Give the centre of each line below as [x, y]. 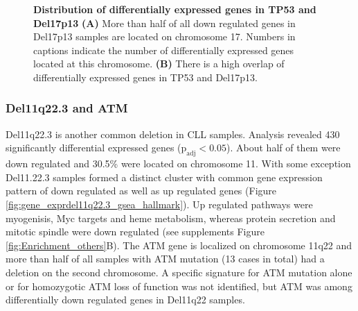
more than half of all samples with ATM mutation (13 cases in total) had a [165, 259]
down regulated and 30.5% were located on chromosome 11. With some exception [178, 163]
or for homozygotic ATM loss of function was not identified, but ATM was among [179, 286]
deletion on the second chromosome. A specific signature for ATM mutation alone [179, 272]
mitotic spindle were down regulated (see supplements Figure [135, 232]
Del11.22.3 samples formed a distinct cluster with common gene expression [164, 177]
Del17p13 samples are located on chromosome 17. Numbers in [164, 36]
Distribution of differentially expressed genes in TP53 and [175, 9]
